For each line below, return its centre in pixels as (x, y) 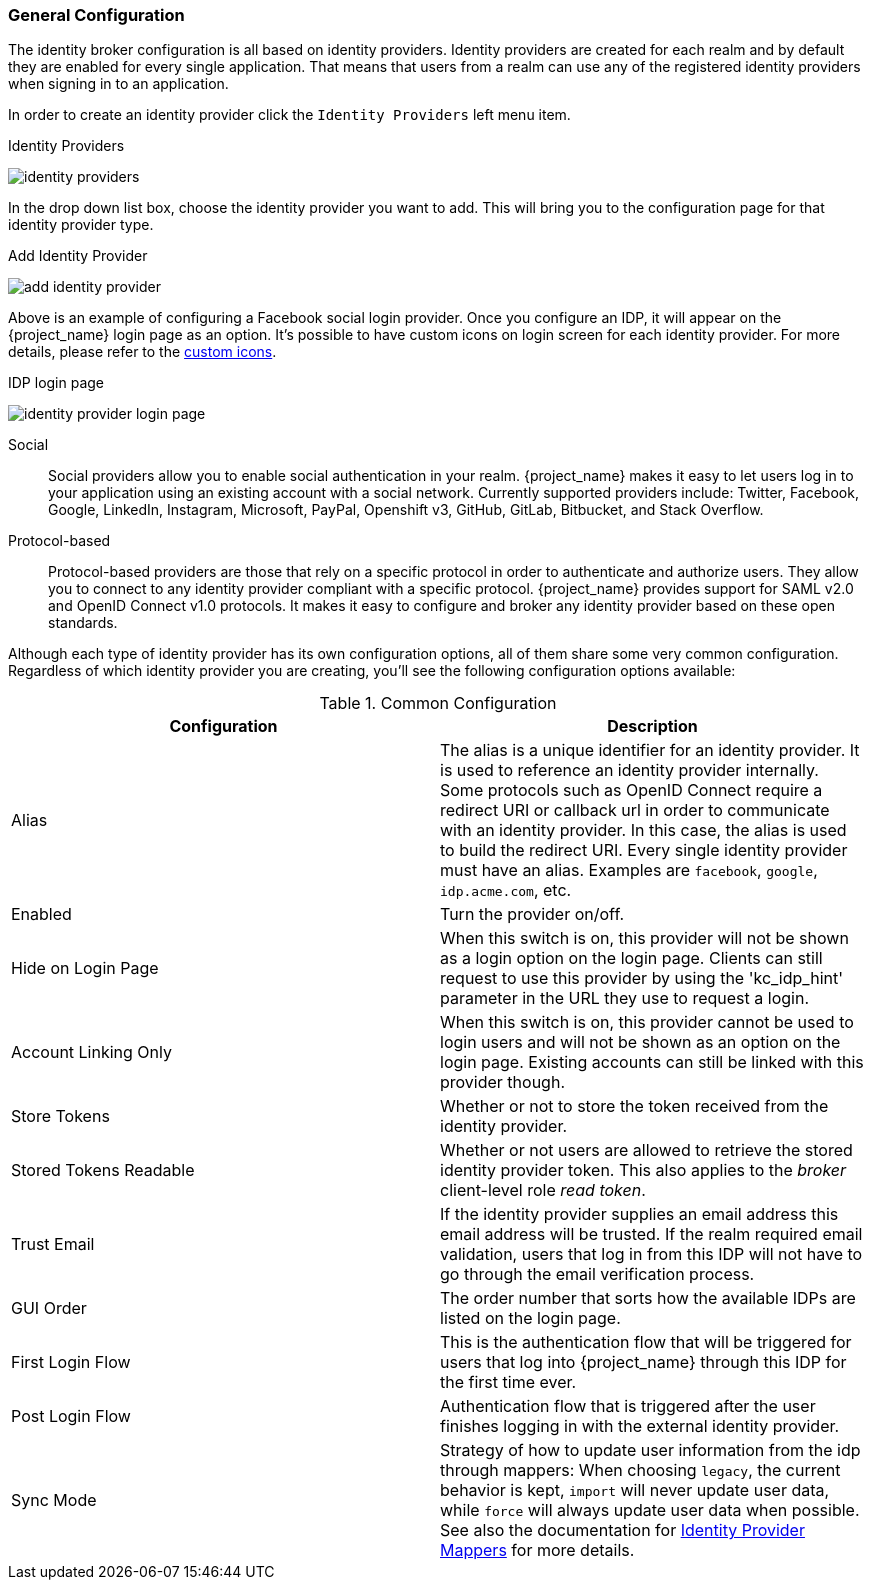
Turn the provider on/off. (532, 914)
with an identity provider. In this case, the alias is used (643, 830)
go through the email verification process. (597, 1274)
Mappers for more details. (537, 1550)
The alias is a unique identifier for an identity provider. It (650, 750)
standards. (83, 623)
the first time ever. (508, 1382)
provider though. (502, 1082)
